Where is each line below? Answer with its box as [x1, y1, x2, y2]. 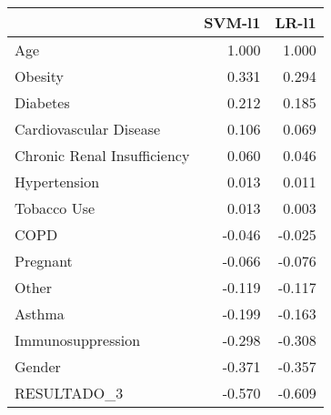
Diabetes [15, 92, 70, 113]
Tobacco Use [15, 197, 95, 218]
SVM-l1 [204, 12, 261, 33]
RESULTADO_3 [15, 382, 124, 403]
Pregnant [15, 250, 73, 271]
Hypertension [15, 171, 100, 192]
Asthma [15, 303, 65, 324]
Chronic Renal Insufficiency [15, 145, 190, 166]
